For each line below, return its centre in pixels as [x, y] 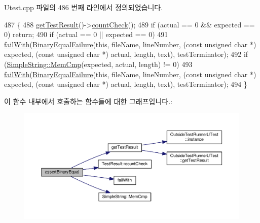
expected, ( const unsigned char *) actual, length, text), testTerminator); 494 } [126, 84]
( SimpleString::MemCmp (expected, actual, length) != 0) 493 [98, 64]
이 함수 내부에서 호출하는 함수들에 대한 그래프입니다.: [88, 101]
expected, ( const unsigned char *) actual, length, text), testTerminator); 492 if [126, 54]
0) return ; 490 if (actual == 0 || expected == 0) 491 [86, 34]
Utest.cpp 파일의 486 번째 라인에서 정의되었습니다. [84, 7]
